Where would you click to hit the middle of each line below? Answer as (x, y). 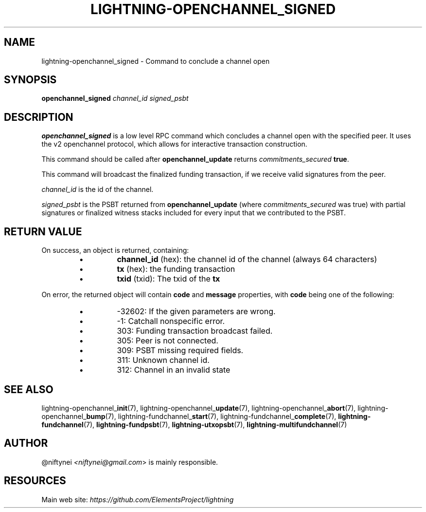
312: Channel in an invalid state (174, 370)
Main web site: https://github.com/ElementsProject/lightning (138, 499)
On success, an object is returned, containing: (115, 250)
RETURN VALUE (43, 231)
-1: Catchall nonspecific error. (171, 321)
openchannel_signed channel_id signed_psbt (115, 98)
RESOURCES (35, 481)
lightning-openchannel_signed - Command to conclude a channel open (156, 61)
